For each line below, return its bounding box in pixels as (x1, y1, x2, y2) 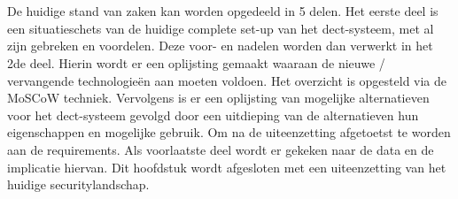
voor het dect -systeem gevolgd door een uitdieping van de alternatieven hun (7, 105, 419, 124)
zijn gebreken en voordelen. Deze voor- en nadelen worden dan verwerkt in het (7, 36, 433, 55)
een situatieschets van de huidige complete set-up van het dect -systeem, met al (7, 19, 434, 37)
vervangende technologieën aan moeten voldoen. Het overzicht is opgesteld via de (7, 71, 447, 89)
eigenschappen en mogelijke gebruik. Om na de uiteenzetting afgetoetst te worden (7, 123, 451, 142)
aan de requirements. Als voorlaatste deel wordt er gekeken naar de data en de (7, 140, 434, 158)
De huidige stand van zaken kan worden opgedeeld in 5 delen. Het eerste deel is (7, 2, 439, 20)
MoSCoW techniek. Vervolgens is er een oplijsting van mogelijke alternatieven (7, 88, 430, 107)
